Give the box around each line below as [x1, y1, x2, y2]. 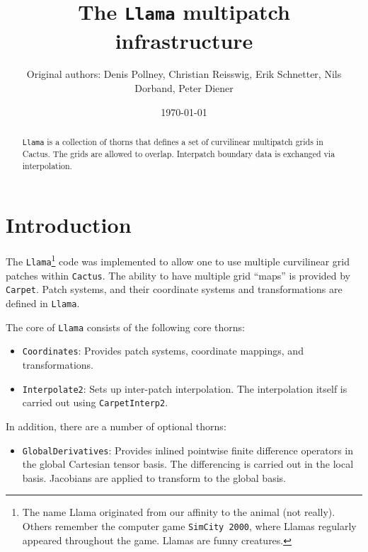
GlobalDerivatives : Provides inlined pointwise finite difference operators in [22, 442, 354, 457]
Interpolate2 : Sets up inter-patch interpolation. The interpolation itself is [22, 381, 347, 396]
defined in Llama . [6, 296, 80, 311]
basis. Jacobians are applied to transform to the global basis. [22, 470, 286, 485]
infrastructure [115, 25, 253, 54]
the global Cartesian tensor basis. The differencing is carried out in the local [22, 456, 354, 471]
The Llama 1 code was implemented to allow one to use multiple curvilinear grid [6, 252, 350, 269]
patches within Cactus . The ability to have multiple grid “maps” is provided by [6, 268, 351, 282]
